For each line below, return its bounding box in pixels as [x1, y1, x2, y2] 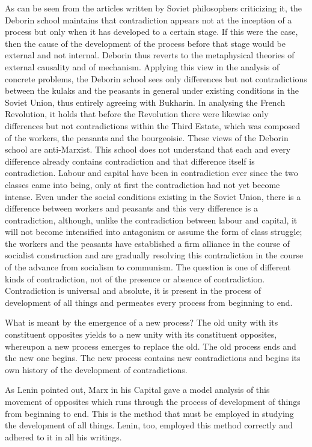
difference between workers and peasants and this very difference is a [5, 202, 258, 214]
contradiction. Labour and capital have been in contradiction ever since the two [5, 166, 298, 179]
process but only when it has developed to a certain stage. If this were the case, [5, 25, 298, 38]
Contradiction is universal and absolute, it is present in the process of [5, 284, 262, 297]
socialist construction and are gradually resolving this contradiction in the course [5, 249, 304, 261]
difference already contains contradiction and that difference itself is [5, 154, 255, 167]
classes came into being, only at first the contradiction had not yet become [5, 178, 280, 190]
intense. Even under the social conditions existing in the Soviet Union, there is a [5, 190, 301, 202]
